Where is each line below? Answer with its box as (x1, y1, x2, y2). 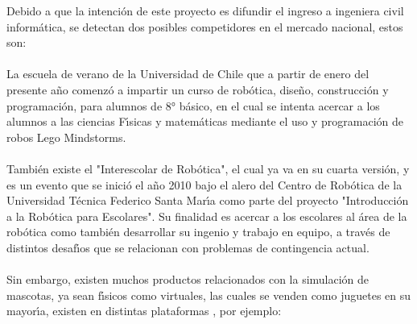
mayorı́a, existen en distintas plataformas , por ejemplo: (6, 302, 282, 319)
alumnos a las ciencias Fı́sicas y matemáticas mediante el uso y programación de (6, 113, 404, 130)
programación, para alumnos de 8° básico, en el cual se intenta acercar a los (6, 97, 380, 114)
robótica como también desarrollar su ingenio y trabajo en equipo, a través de (6, 223, 390, 240)
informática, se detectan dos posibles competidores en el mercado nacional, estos (6, 18, 403, 35)
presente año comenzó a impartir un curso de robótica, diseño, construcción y (6, 81, 389, 98)
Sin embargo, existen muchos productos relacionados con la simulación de (6, 271, 370, 288)
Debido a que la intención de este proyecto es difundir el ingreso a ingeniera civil (6, 2, 404, 19)
